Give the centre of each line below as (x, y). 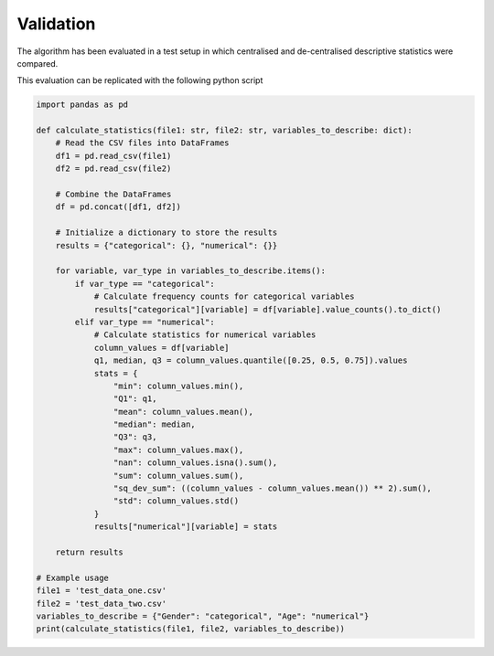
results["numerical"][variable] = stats (186, 527)
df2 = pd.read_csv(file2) (113, 169)
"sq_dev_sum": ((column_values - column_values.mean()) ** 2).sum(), (272, 488)
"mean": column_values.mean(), (183, 412)
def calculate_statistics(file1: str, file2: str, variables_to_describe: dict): (225, 131)
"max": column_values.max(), (178, 450)
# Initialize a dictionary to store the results (166, 233)
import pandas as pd (82, 105)
